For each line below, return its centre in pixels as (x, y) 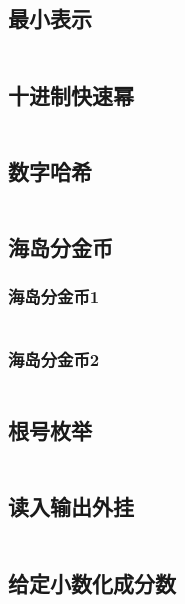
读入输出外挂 (71, 506)
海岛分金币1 (54, 296)
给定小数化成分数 (92, 582)
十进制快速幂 (71, 94)
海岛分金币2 (54, 358)
